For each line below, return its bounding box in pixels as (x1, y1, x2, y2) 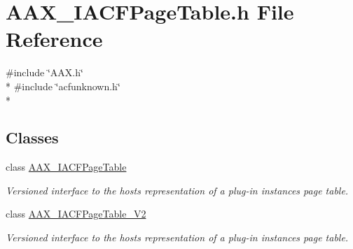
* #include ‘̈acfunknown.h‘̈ (6, 78, 120, 93)
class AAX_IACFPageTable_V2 (6, 206, 146, 221)
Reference (6, 24, 103, 53)
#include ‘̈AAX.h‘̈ (6, 65, 83, 80)
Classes (6, 127, 59, 148)
